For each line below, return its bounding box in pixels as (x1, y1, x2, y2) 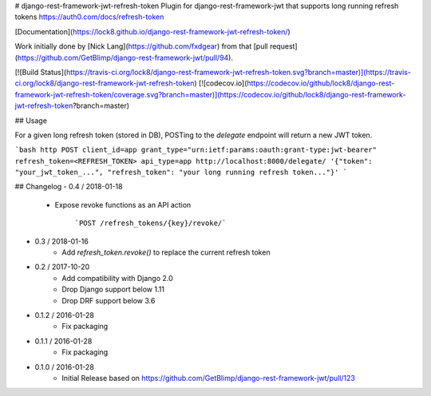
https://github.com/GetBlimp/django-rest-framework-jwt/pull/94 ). (17, 53, 233, 62)
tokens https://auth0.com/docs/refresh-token (14, 12, 164, 22)
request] (269, 42, 299, 51)
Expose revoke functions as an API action (54, 200, 192, 209)
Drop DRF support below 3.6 (61, 295, 156, 305)
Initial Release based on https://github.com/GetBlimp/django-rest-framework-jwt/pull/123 (61, 373, 355, 382)
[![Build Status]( (14, 67, 67, 77)
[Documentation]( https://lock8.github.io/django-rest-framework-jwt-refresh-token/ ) (14, 26, 291, 36)
